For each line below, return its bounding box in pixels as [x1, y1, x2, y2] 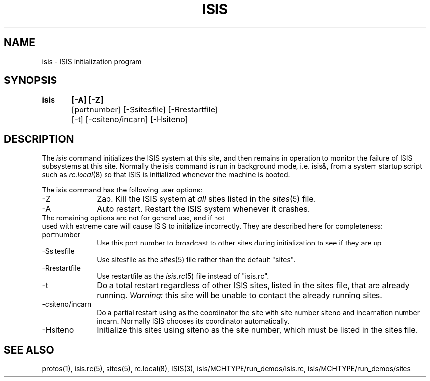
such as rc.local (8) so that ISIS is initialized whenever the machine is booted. [42, 170, 290, 179]
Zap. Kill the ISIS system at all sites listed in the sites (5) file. [97, 194, 316, 204]
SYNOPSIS [4, 74, 57, 87]
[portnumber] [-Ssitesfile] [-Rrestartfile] [71, 105, 218, 115]
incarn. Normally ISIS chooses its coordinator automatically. [97, 317, 290, 326]
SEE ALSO [4, 343, 54, 356]
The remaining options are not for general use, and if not [42, 214, 225, 222]
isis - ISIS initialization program [42, 57, 142, 66]
